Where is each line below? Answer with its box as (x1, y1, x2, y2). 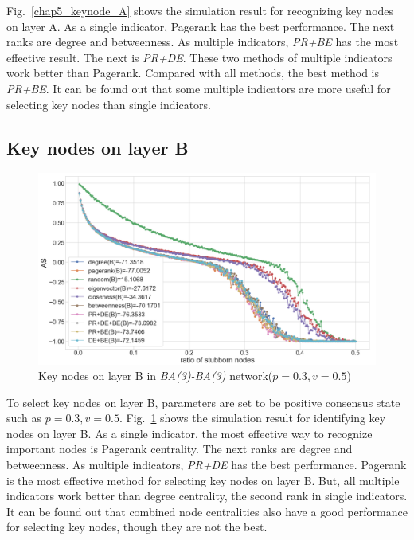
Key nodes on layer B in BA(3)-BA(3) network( (38, 367, 273, 384)
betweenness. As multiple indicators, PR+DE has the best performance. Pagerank (6, 456, 407, 473)
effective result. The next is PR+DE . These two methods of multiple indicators (6, 49, 393, 65)
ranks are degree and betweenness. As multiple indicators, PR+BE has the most (6, 33, 399, 50)
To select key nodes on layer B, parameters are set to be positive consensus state (6, 393, 400, 410)
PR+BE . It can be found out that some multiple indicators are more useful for (6, 80, 391, 96)
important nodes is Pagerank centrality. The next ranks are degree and (6, 440, 353, 457)
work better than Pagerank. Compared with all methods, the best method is (6, 65, 380, 81)
